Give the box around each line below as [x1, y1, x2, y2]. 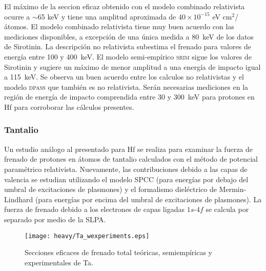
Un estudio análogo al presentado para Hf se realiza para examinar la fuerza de [4, 143, 253, 154]
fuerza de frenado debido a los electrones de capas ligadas [4, 204, 185, 215]
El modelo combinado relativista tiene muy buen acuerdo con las [31, 21, 234, 32]
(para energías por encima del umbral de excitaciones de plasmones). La [35, 193, 262, 204]
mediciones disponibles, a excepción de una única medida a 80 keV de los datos [4, 31, 254, 42]
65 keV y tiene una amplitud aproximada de [37, 11, 176, 22]
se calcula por [206, 204, 249, 215]
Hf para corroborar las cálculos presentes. [4, 101, 134, 112]
